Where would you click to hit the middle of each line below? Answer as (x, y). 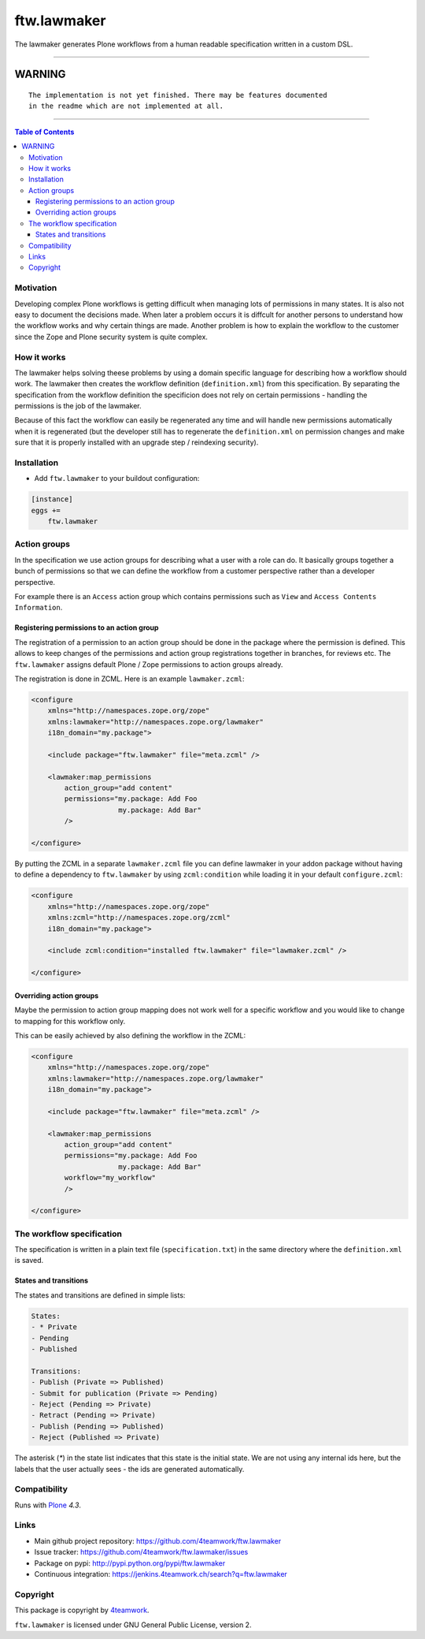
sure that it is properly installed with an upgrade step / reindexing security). (137, 442)
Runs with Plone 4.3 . (48, 1505)
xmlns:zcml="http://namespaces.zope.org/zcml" (139, 918)
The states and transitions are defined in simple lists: (100, 1295)
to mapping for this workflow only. (70, 1021)
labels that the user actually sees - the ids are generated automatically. (129, 1469)
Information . (39, 608)
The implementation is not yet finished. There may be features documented (178, 95)
